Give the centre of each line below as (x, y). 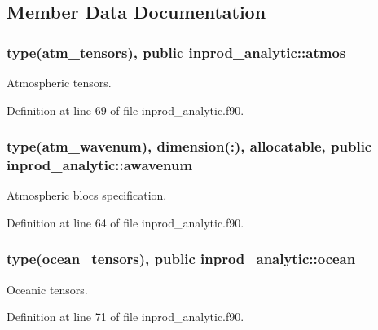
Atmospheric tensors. (59, 82)
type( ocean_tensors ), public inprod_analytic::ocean (181, 259)
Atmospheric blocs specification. (87, 195)
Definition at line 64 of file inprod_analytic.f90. (125, 222)
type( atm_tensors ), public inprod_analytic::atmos (176, 52)
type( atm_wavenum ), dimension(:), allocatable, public (189, 146)
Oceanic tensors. (47, 289)
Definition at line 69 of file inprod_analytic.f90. (125, 110)
